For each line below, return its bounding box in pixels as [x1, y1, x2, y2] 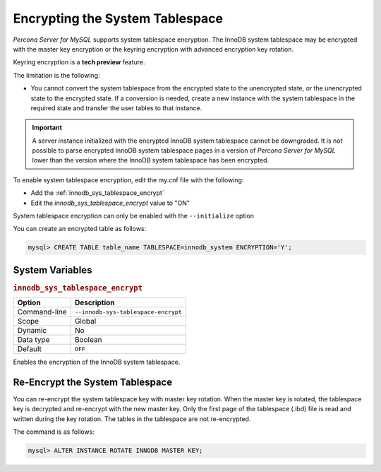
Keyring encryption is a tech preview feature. [13, 58, 145, 66]
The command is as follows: [13, 427, 95, 436]
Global [74, 317, 97, 326]
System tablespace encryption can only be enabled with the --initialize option [13, 212, 254, 220]
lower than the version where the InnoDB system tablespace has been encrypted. [32, 156, 270, 165]
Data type [17, 335, 50, 345]
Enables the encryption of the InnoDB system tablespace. [13, 358, 181, 367]
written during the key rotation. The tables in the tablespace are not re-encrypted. [13, 414, 251, 423]
